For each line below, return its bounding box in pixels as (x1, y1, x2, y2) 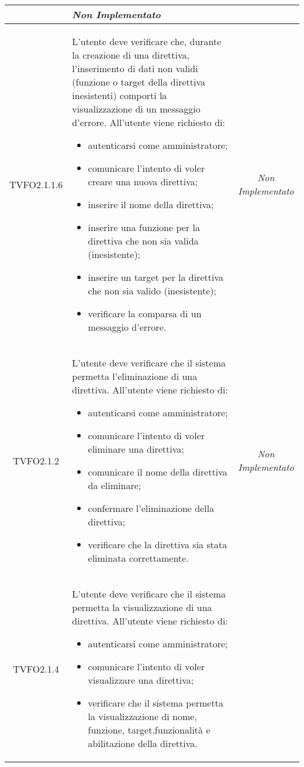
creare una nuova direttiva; (88, 175, 198, 188)
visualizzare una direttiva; (88, 673, 194, 687)
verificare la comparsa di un (88, 307, 202, 320)
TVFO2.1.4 (13, 661, 60, 676)
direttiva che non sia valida (88, 234, 199, 247)
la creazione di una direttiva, (72, 48, 189, 62)
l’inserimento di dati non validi (72, 62, 198, 75)
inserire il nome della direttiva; (88, 198, 214, 211)
